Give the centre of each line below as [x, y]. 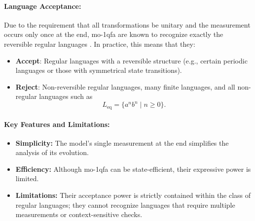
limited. [27, 178]
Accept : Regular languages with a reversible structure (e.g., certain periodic [131, 60]
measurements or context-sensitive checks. [79, 214]
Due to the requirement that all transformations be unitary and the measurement [127, 24]
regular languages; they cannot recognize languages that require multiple [125, 205]
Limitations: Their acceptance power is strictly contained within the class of [133, 195]
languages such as [66, 96]
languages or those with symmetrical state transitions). [99, 70]
